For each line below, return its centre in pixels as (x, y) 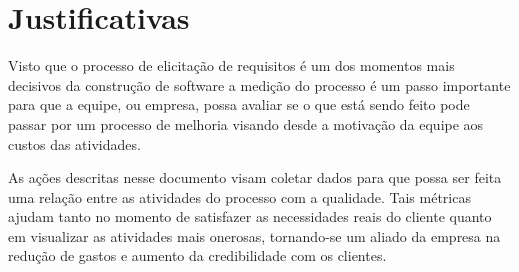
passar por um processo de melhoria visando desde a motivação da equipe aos (246, 123)
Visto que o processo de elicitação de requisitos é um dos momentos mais (231, 65)
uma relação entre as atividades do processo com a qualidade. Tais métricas (239, 196)
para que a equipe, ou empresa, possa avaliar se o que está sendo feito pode (239, 104)
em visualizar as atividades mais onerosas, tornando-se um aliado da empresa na (254, 235)
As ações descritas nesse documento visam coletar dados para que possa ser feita (255, 177)
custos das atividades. (74, 143)
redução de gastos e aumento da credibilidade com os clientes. (197, 255)
